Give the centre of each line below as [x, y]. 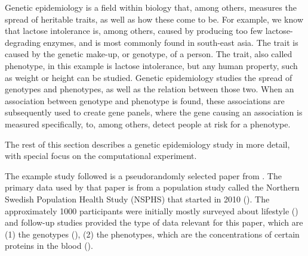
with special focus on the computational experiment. [101, 156]
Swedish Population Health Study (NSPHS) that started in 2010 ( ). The [137, 199]
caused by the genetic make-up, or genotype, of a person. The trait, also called [149, 54]
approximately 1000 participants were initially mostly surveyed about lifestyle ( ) [152, 210]
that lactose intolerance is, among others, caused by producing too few [134, 31]
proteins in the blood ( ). [49, 246]
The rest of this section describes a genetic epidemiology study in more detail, [147, 144]
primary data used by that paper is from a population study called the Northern [152, 187]
